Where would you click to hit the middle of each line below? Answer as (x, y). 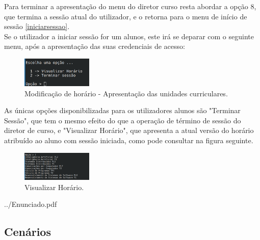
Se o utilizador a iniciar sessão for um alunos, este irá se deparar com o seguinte (129, 36)
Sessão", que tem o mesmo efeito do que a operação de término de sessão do (123, 120)
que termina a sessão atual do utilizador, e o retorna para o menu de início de (126, 16)
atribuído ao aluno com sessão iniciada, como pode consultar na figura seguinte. (129, 140)
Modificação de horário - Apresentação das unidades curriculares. (126, 93)
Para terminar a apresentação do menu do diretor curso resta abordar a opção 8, (130, 6)
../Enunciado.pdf (31, 204)
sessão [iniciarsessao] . (37, 26)
